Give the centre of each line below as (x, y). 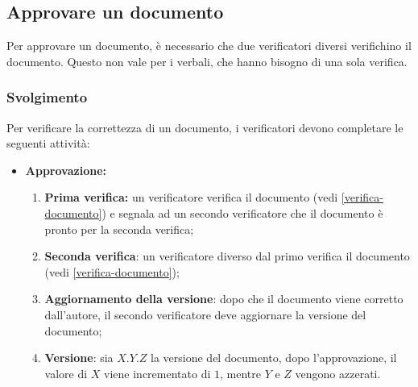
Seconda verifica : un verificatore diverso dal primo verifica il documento (227, 256)
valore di (66, 373)
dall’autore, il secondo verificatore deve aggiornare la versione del (205, 314)
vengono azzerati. (338, 373)
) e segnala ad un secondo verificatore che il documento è (242, 212)
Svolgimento (47, 97)
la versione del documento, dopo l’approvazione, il (274, 358)
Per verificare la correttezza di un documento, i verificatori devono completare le (205, 127)
